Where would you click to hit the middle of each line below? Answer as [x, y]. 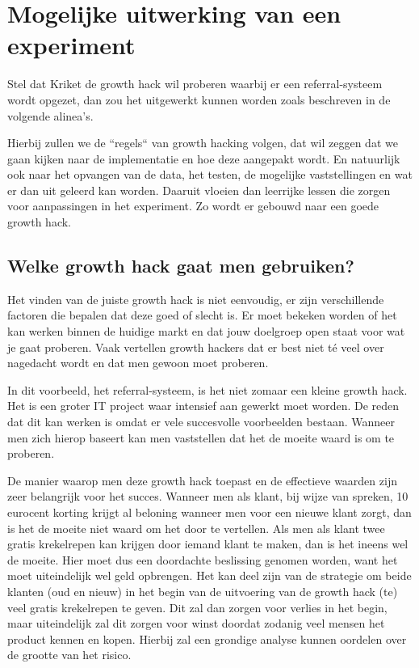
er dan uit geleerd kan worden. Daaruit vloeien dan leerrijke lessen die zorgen [199, 190]
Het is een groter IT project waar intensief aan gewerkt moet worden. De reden [203, 406]
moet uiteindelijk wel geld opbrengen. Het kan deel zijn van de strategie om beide [209, 575]
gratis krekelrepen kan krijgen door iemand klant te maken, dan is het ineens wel [208, 544]
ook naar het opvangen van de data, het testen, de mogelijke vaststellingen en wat [210, 174]
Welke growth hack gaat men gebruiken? [181, 266]
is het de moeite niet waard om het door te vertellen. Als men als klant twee [196, 528]
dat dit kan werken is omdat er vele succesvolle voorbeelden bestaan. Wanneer [201, 422]
